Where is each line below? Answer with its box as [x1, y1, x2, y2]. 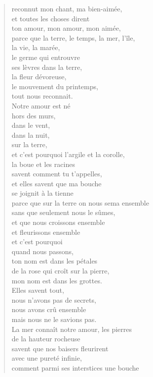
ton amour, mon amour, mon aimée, [11, 23, 121, 33]
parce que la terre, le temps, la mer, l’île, [11, 32, 135, 43]
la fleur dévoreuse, [11, 71, 67, 82]
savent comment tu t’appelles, [11, 168, 102, 179]
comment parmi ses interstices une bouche [11, 362, 139, 373]
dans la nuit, [11, 129, 50, 140]
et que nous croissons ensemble [11, 217, 105, 227]
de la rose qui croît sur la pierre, [11, 266, 110, 276]
